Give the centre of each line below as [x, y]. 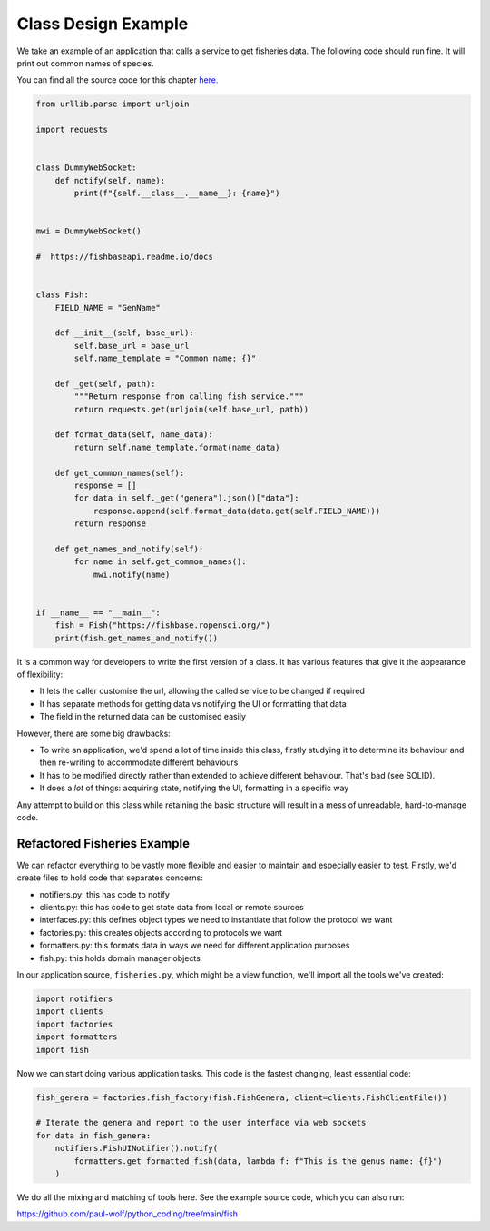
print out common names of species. [85, 63]
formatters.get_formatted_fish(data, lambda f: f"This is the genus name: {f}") [259, 1161]
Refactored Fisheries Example [103, 844]
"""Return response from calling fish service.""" [189, 397]
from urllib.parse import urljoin [113, 104]
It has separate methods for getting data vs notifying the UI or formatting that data [193, 703]
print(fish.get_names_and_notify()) [136, 638]
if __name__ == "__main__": [98, 612]
